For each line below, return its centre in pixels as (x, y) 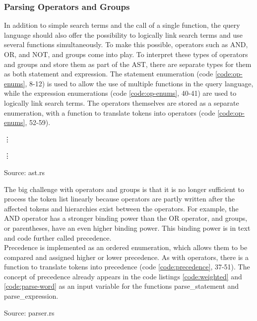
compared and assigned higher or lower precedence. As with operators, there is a (126, 257)
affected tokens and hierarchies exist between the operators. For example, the (121, 208)
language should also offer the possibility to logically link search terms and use (123, 34)
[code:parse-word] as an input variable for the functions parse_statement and (122, 286)
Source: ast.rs (24, 172)
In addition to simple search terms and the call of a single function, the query (122, 25)
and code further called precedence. (58, 237)
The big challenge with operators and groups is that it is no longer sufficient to (124, 189)
